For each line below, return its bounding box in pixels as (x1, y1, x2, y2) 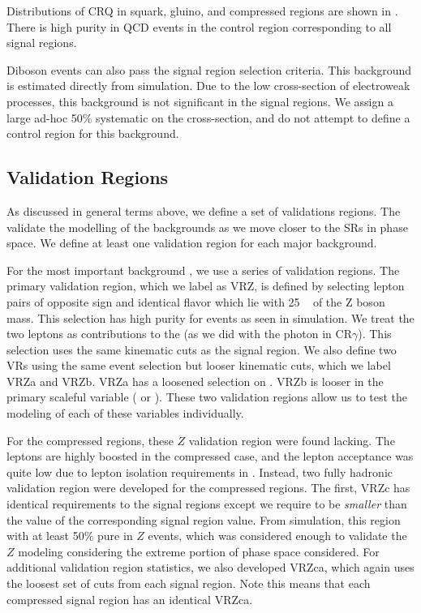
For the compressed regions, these (6, 431, 174, 448)
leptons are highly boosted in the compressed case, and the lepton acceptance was (6, 448, 414, 465)
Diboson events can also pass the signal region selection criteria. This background (6, 61, 412, 78)
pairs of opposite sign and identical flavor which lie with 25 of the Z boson (6, 293, 385, 310)
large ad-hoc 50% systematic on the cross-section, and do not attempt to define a (6, 109, 410, 126)
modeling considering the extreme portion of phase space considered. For (18, 542, 380, 559)
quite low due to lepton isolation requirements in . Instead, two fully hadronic (6, 463, 393, 480)
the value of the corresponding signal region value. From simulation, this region (6, 511, 401, 528)
